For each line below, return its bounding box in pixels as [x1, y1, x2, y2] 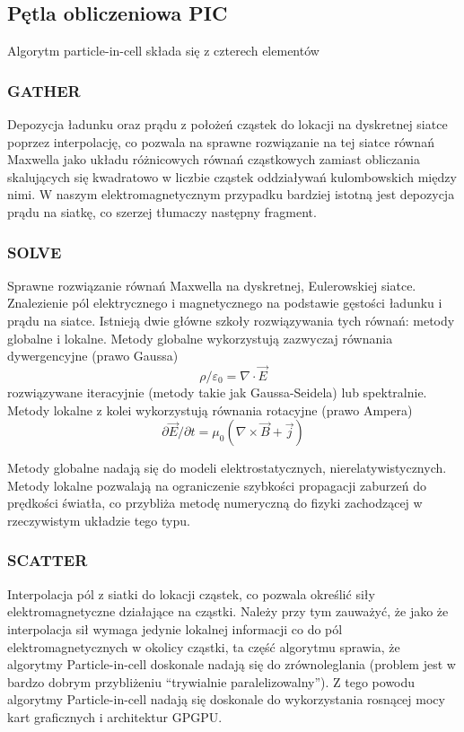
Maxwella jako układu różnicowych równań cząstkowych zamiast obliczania [7, 150, 420, 169]
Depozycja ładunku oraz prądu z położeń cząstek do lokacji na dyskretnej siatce [7, 115, 448, 134]
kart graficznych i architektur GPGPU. [7, 707, 223, 726]
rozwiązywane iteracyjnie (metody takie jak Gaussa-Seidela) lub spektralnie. [7, 382, 427, 401]
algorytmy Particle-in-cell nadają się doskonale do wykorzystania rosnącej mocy [7, 690, 445, 709]
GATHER [7, 79, 81, 101]
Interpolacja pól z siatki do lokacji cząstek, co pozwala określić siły [7, 584, 375, 603]
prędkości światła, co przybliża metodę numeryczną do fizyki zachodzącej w [7, 493, 423, 512]
